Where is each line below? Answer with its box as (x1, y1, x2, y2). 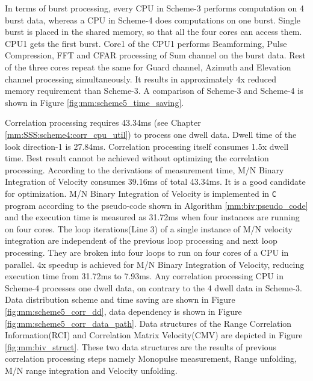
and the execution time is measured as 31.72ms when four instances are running (5, 211, 300, 223)
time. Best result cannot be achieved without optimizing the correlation (5, 152, 269, 164)
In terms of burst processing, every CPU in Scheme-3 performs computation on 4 (5, 2, 305, 14)
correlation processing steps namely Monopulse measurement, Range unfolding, (5, 352, 297, 365)
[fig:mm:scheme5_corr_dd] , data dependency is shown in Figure (5, 305, 242, 317)
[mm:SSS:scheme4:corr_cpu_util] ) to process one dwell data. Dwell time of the (5, 128, 297, 140)
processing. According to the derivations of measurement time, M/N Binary (5, 163, 284, 176)
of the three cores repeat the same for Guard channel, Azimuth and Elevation (5, 60, 291, 73)
